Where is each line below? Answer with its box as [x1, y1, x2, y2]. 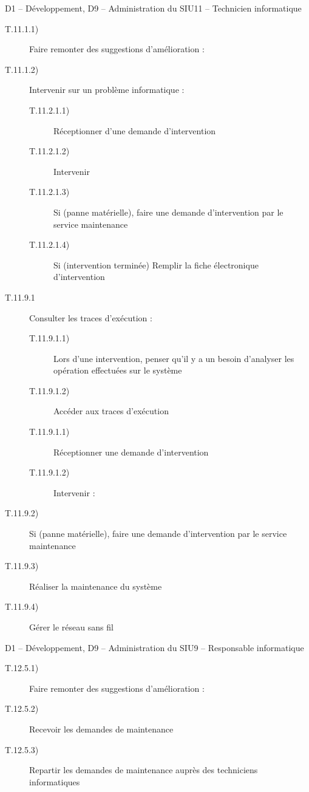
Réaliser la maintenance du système [29, 579, 162, 592]
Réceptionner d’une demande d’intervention [53, 124, 216, 137]
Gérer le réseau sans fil [29, 621, 114, 633]
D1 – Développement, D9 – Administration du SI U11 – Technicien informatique [5, 2, 302, 14]
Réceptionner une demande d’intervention [53, 445, 209, 458]
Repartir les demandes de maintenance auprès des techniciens [29, 763, 258, 776]
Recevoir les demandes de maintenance [29, 722, 174, 735]
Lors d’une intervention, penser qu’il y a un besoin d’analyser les [53, 352, 294, 364]
